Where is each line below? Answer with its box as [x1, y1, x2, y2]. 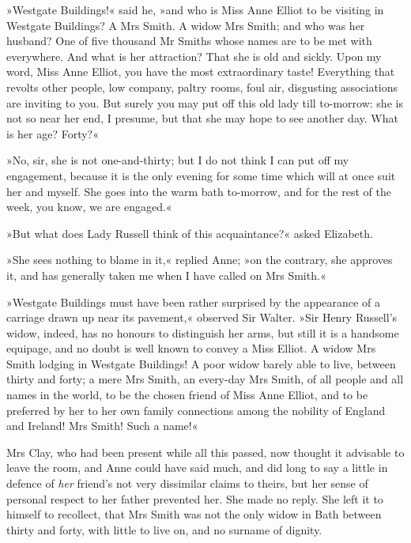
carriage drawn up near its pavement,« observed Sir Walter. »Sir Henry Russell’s [6, 309, 398, 326]
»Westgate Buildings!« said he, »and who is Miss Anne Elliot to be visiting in [6, 2, 384, 17]
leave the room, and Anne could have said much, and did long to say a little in [6, 459, 388, 476]
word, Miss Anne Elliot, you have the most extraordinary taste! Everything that [6, 63, 395, 80]
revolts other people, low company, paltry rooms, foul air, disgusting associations [6, 78, 398, 95]
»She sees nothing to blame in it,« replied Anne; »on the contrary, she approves [6, 251, 393, 268]
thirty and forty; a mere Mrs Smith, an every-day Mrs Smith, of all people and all [6, 371, 404, 387]
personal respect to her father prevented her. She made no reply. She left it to [6, 490, 383, 507]
